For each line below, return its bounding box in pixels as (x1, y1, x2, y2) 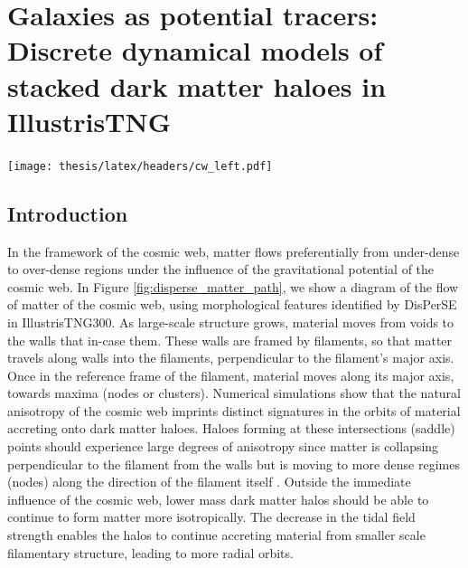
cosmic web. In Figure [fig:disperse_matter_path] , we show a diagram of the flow (7, 277, 459, 296)
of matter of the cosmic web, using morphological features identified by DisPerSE (7, 295, 457, 314)
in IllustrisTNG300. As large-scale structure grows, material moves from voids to (7, 312, 454, 331)
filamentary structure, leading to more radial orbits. (7, 543, 294, 562)
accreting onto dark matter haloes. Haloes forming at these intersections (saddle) (7, 419, 455, 438)
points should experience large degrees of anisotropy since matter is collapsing (7, 437, 439, 456)
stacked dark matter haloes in (7, 67, 387, 104)
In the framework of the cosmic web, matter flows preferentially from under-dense (7, 241, 460, 260)
